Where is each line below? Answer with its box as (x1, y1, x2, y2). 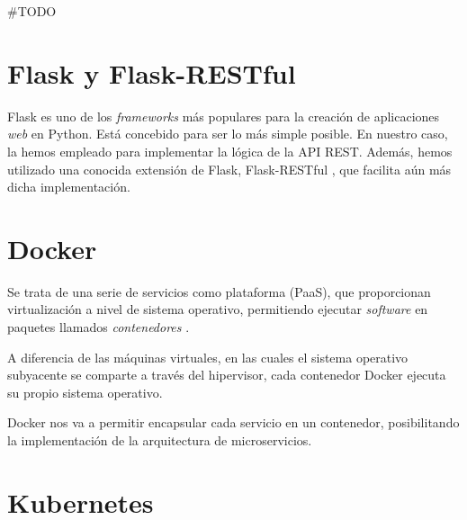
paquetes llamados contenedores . (7, 318, 190, 336)
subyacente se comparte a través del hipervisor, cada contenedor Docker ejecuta (7, 365, 446, 384)
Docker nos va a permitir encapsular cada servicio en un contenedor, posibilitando (7, 413, 460, 432)
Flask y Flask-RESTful (7, 54, 296, 91)
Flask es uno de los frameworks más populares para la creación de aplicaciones (7, 106, 440, 125)
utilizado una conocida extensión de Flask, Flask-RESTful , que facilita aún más (7, 159, 452, 178)
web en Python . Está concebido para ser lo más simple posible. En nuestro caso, (7, 124, 448, 143)
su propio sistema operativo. (7, 382, 163, 401)
